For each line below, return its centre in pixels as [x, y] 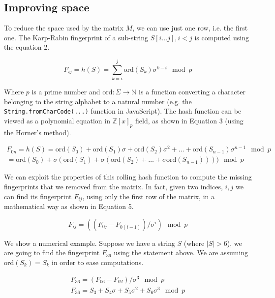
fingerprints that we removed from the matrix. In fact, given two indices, [113, 187]
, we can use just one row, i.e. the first [190, 28]
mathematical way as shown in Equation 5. [69, 206]
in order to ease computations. [98, 262]
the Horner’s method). [38, 132]
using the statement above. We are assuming [181, 253]
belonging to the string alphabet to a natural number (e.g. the [98, 101]
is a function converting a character [192, 92]
